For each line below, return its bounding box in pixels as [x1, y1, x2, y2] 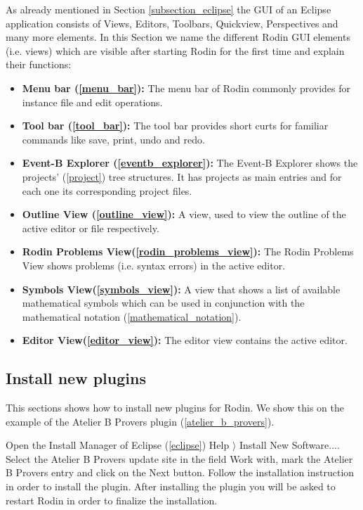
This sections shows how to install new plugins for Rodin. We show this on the [6, 400, 344, 415]
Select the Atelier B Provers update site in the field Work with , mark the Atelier [6, 451, 353, 466]
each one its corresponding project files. [22, 183, 192, 198]
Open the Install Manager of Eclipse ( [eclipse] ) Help [6, 438, 230, 452]
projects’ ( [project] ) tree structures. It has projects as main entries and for [22, 169, 342, 184]
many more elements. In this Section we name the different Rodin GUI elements [6, 30, 350, 44]
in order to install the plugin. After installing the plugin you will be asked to [6, 479, 336, 494]
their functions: [6, 57, 72, 72]
